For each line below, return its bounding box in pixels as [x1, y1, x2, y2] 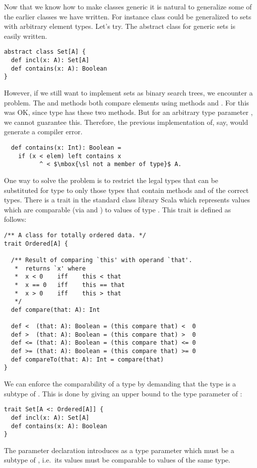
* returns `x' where [14, 265, 86, 272]
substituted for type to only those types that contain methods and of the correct [4, 185, 249, 195]
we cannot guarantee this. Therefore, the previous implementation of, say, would [4, 116, 248, 127]
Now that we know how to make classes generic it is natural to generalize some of [4, 1, 252, 11]
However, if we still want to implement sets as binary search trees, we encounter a [4, 88, 253, 97]
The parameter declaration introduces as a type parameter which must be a [4, 445, 234, 455]
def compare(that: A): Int [11, 306, 100, 313]
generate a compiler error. [4, 126, 83, 137]
